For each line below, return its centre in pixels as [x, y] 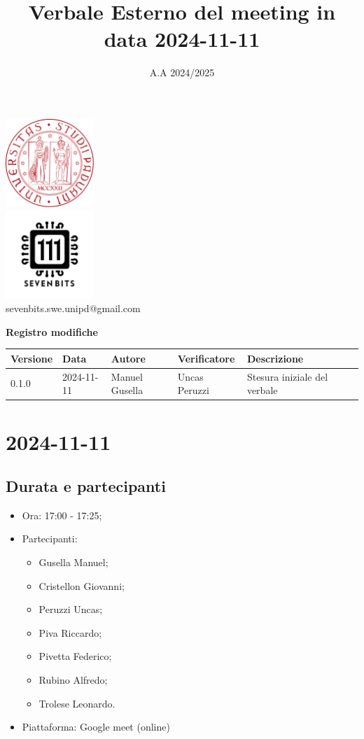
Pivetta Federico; [75, 656]
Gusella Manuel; [73, 562]
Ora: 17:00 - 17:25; [62, 515]
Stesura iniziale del [287, 376]
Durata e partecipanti [86, 486]
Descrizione [275, 358]
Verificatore [206, 358]
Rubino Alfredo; [73, 680]
